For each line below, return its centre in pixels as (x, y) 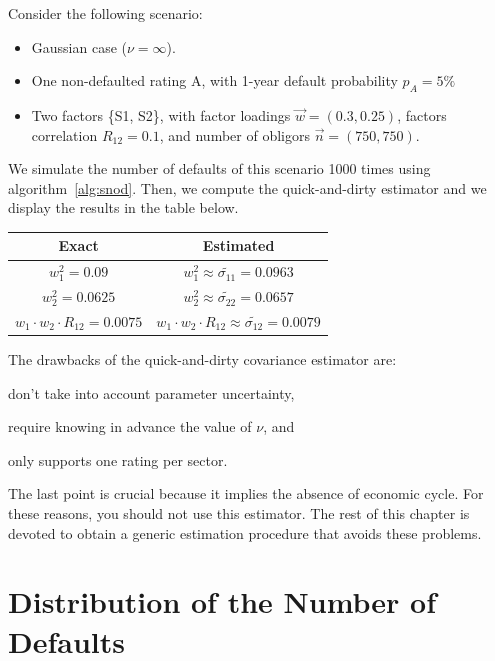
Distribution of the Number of (222, 601)
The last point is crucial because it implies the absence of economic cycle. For (246, 493)
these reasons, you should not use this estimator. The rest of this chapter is (239, 513)
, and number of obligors (234, 134)
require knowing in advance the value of (130, 426)
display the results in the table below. (123, 207)
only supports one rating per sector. (118, 459)
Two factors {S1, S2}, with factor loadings (161, 114)
